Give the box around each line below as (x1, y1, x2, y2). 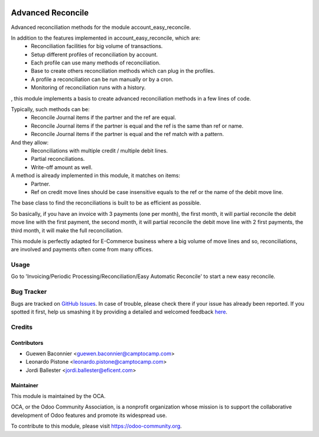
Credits (11, 323, 32, 331)
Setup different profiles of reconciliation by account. (31, 51, 158, 58)
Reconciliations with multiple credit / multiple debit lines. (31, 147, 168, 154)
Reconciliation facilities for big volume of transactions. (31, 43, 163, 50)
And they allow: (11, 139, 49, 146)
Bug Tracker (11, 287, 47, 296)
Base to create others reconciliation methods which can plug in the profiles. (31, 67, 215, 75)
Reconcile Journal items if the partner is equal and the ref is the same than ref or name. (31, 122, 244, 130)
